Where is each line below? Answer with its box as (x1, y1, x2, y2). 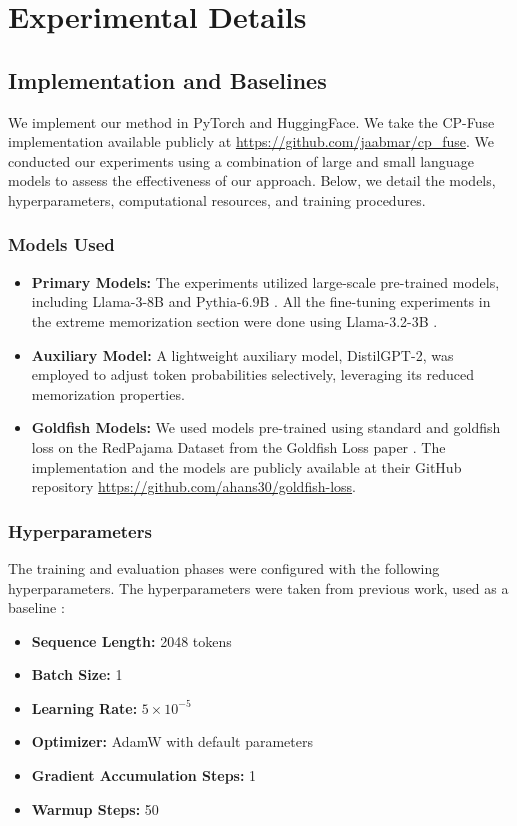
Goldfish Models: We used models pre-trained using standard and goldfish (31, 417, 501, 438)
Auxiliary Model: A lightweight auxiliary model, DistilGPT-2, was (31, 344, 454, 365)
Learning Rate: (31, 697, 138, 718)
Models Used (8, 232, 115, 257)
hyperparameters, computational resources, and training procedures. (8, 189, 426, 210)
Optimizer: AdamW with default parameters (31, 731, 313, 752)
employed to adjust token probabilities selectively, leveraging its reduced (31, 364, 474, 385)
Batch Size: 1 (31, 664, 123, 685)
